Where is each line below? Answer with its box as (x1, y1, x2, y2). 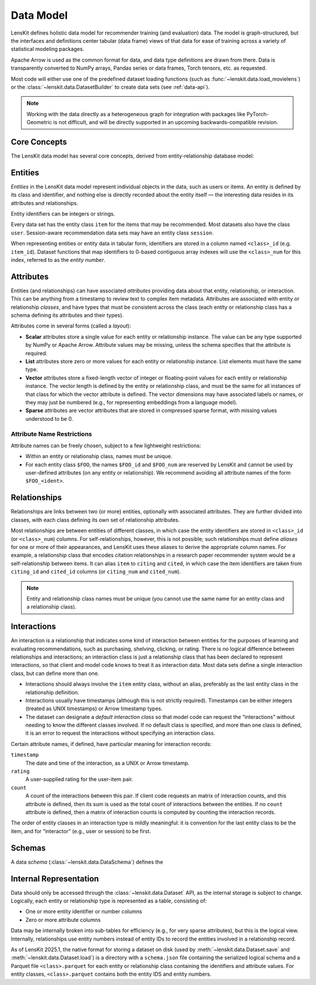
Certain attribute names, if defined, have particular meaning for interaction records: (11, 740, 212, 747)
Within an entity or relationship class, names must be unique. (25, 453, 173, 460)
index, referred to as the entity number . (11, 257, 105, 263)
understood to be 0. (25, 415, 73, 422)
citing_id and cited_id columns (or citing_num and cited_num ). (11, 568, 181, 575)
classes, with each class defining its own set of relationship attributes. (11, 516, 180, 523)
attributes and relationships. (11, 199, 78, 206)
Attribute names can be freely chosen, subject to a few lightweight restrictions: (11, 442, 201, 449)
